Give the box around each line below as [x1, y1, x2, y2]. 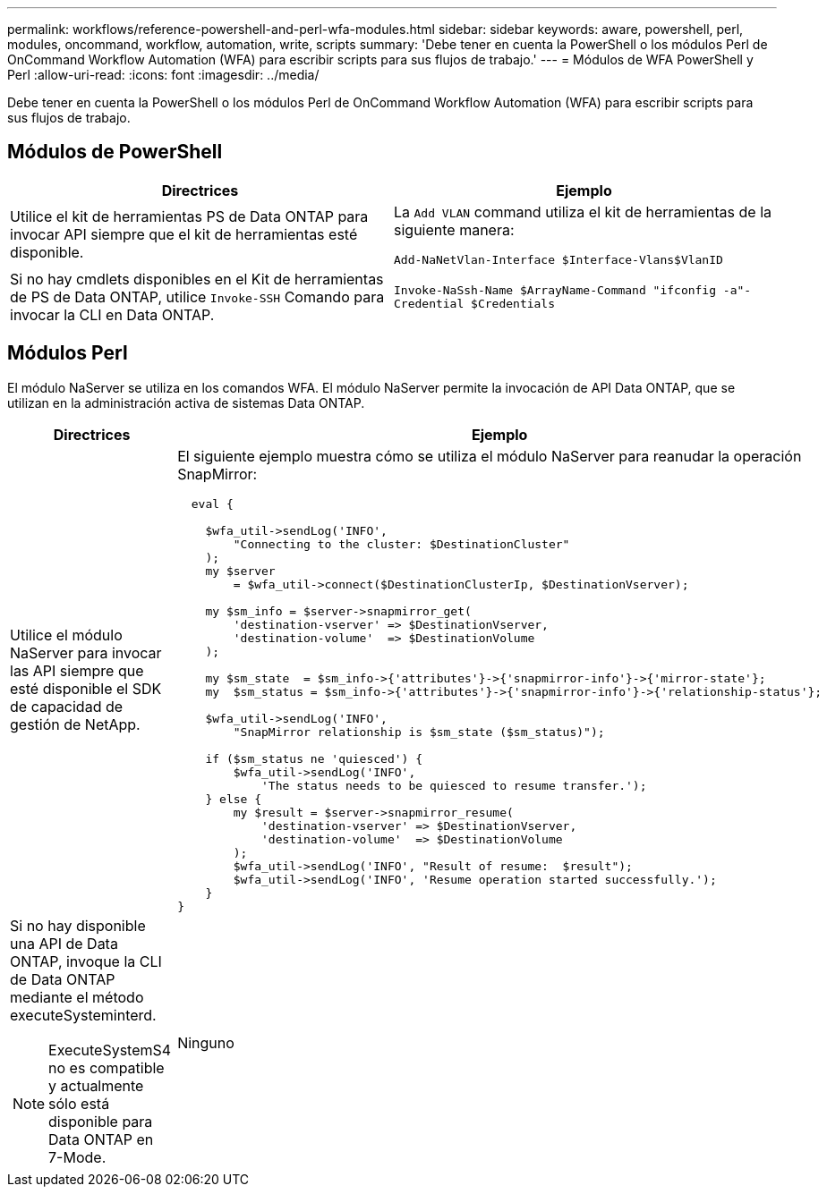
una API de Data [10, 934, 118, 953]
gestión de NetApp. [10, 716, 141, 734]
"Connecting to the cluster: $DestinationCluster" [233, 537, 570, 551]
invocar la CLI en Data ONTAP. [10, 305, 215, 324]
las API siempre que [10, 662, 144, 681]
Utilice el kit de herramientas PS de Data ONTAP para [10, 207, 369, 226]
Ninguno [177, 1033, 234, 1052]
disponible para [48, 1112, 153, 1130]
